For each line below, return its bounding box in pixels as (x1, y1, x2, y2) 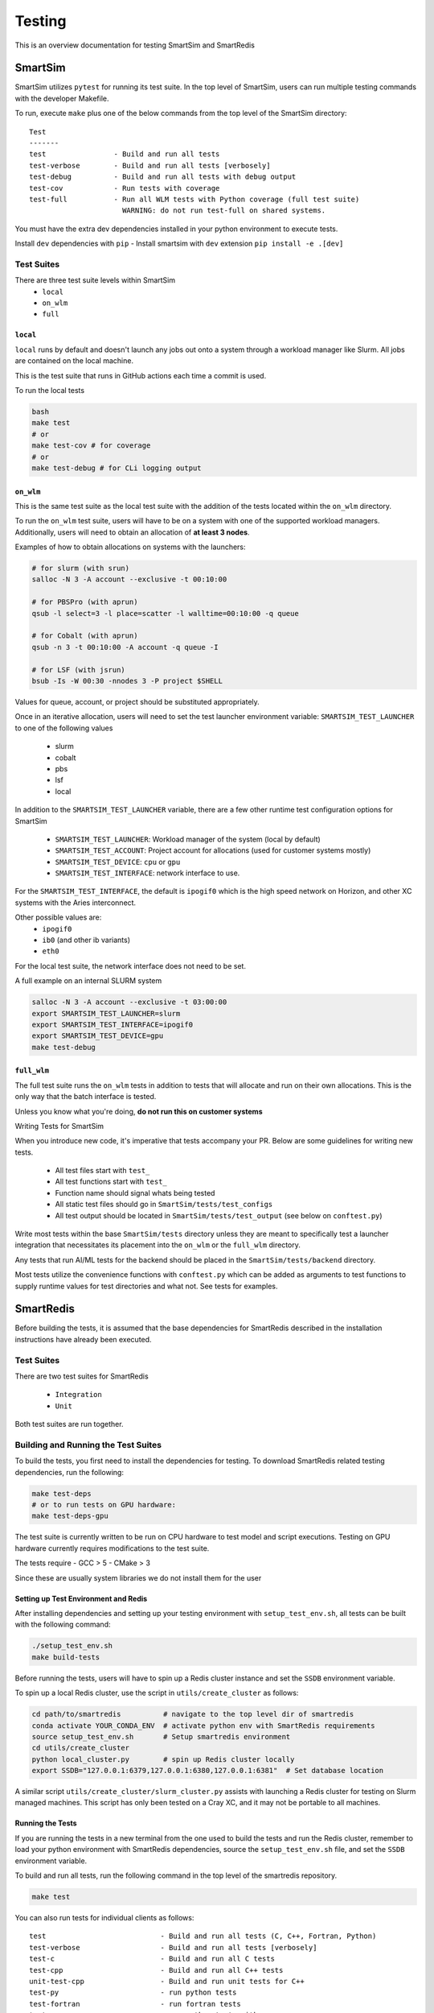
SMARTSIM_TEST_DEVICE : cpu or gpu (55, 857, 181, 866)
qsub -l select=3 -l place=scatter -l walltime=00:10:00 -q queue (31, 609, 299, 618)
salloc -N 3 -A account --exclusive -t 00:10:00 (31, 575, 227, 584)
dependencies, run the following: (14, 1467, 125, 1477)
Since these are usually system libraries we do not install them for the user (14, 1573, 262, 1582)
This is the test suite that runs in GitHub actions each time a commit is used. (14, 370, 267, 380)
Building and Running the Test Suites (14, 1439, 162, 1450)
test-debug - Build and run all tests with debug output (29, 172, 297, 181)
